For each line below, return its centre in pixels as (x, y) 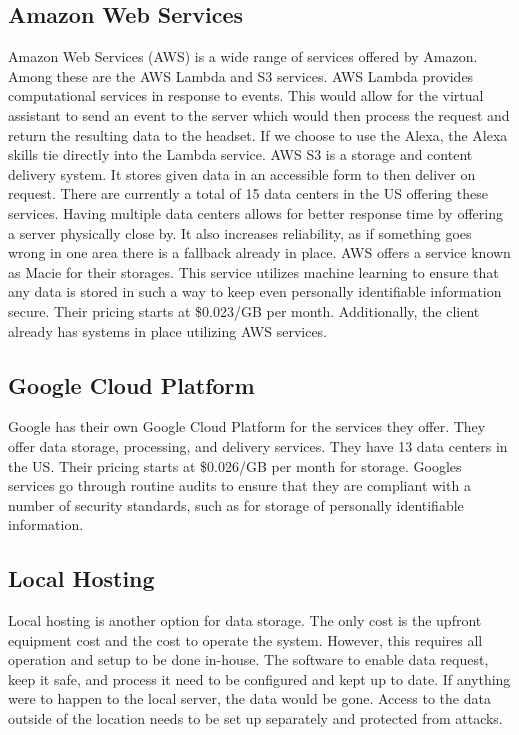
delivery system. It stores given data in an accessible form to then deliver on (242, 173)
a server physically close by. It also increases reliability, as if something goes (240, 232)
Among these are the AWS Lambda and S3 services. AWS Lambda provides (241, 75)
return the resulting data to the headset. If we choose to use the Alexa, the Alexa (258, 134)
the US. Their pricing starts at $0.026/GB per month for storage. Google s (235, 465)
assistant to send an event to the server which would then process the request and (259, 114)
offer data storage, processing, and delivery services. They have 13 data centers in (258, 445)
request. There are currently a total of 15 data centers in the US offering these (248, 193)
